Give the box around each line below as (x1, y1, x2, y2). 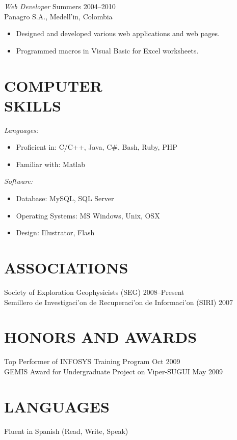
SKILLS (4, 95, 61, 116)
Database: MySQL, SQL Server (16, 193, 114, 204)
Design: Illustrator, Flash (16, 227, 95, 238)
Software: (4, 176, 33, 186)
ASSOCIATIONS (4, 257, 128, 278)
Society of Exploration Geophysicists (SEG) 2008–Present (4, 286, 185, 297)
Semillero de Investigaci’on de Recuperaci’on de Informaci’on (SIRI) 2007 (4, 296, 233, 307)
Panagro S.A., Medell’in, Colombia (4, 11, 113, 21)
